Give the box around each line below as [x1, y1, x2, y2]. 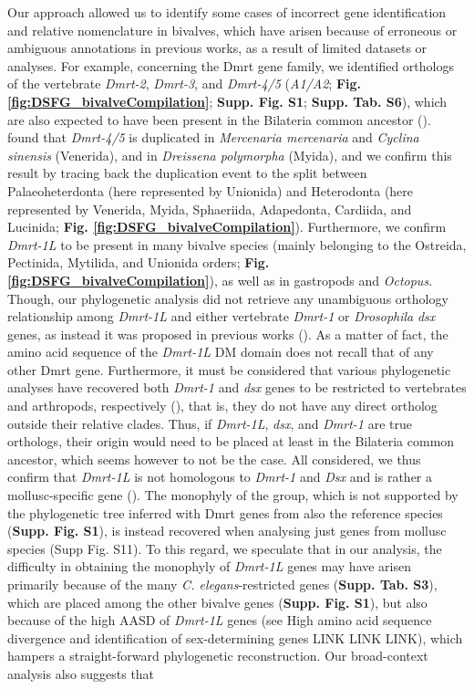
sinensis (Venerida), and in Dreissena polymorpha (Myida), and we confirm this [7, 145, 452, 164]
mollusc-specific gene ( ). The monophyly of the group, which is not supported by [7, 485, 459, 505]
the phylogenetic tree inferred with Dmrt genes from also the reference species [7, 503, 443, 522]
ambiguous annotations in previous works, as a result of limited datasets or [7, 38, 428, 57]
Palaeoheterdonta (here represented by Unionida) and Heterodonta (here [7, 181, 414, 200]
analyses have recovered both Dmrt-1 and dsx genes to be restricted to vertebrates [7, 378, 467, 397]
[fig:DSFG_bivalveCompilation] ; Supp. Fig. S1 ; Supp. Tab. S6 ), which [7, 91, 448, 110]
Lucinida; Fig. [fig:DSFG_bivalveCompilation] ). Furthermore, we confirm [7, 217, 447, 236]
